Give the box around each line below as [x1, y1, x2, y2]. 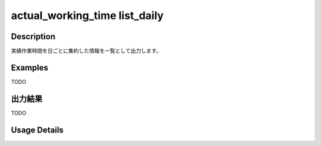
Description [11, 31, 56, 42]
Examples [11, 62, 49, 72]
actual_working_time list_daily [11, 9, 164, 22]
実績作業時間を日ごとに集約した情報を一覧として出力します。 [11, 47, 162, 55]
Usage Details [11, 125, 64, 135]
